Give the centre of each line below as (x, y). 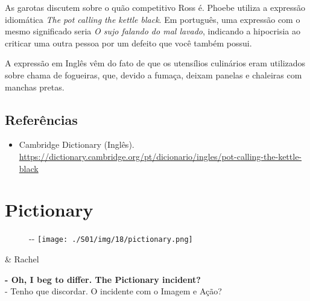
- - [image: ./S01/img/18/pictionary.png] (111, 239)
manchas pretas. (35, 87)
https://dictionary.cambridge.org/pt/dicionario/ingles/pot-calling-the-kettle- (160, 156)
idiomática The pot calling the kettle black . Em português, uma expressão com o (153, 19)
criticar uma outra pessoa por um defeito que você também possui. (128, 43)
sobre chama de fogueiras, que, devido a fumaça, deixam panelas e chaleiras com (153, 74)
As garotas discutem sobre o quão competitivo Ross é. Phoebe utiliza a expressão (155, 7)
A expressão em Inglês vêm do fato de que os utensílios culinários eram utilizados (155, 63)
